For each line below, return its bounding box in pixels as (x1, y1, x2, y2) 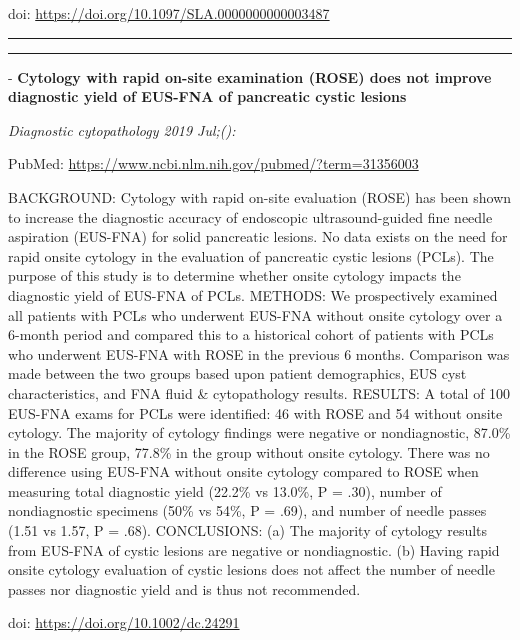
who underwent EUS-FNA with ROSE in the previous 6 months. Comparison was (8, 343, 510, 364)
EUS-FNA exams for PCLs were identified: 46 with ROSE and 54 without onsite (8, 402, 503, 423)
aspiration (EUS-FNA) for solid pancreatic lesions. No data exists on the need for (8, 226, 508, 247)
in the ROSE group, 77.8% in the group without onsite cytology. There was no (8, 441, 490, 462)
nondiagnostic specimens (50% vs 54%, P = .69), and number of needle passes (8, 500, 487, 521)
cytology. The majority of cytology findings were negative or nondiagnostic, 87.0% (8, 422, 511, 443)
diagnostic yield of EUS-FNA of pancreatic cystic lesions (8, 86, 407, 107)
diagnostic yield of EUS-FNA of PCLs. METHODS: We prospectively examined (8, 284, 498, 305)
